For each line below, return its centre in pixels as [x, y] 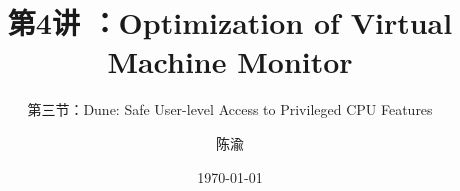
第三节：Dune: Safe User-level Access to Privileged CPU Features [230, 109]
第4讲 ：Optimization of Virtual [230, 22]
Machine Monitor [230, 61]
